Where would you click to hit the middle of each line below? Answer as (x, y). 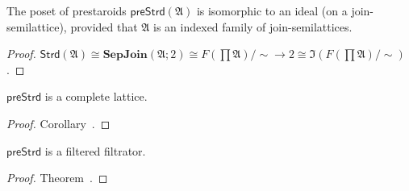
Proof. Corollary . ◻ (58, 123)
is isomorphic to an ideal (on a (272, 10)
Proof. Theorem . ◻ (57, 178)
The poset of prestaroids (67, 10)
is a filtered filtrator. (95, 150)
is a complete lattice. (96, 96)
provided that (104, 26)
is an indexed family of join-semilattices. (253, 26)
